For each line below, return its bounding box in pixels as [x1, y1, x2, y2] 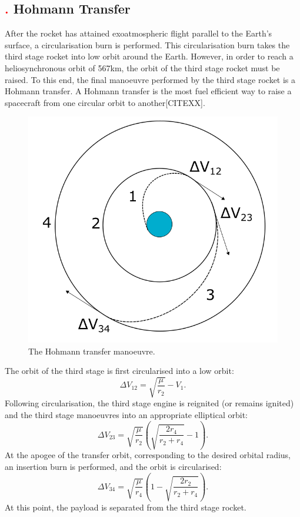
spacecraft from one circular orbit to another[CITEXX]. [5, 96, 205, 108]
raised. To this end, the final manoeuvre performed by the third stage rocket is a [5, 73, 296, 85]
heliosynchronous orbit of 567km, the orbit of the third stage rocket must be [5, 61, 280, 74]
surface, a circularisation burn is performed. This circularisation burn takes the [5, 38, 290, 51]
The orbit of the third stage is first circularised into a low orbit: [5, 364, 234, 377]
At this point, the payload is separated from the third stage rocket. [5, 501, 246, 513]
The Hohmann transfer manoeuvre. [28, 344, 155, 357]
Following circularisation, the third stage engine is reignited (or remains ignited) [5, 397, 294, 409]
